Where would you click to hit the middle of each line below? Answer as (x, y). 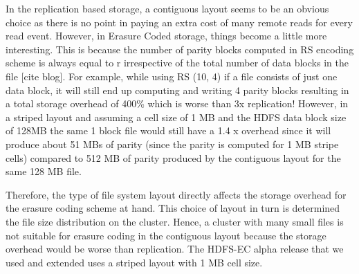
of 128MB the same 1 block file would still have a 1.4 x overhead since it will (168, 130)
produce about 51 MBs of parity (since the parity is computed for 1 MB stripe (172, 144)
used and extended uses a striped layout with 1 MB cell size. (134, 262)
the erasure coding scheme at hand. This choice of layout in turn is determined (173, 208)
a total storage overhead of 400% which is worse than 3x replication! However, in (177, 103)
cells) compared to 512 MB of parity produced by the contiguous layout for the (173, 157)
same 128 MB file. (44, 171)
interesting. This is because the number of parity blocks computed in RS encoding (180, 49)
